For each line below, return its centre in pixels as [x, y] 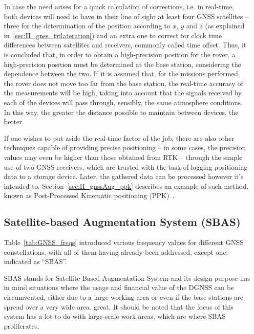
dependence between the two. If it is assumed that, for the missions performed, [122, 74]
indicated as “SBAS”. [35, 261]
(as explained [225, 26]
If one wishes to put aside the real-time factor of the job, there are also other [119, 138]
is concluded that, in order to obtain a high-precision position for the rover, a [120, 54]
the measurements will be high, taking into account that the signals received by [123, 93]
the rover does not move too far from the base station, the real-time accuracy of [124, 83]
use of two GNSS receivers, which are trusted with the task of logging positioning [126, 167]
